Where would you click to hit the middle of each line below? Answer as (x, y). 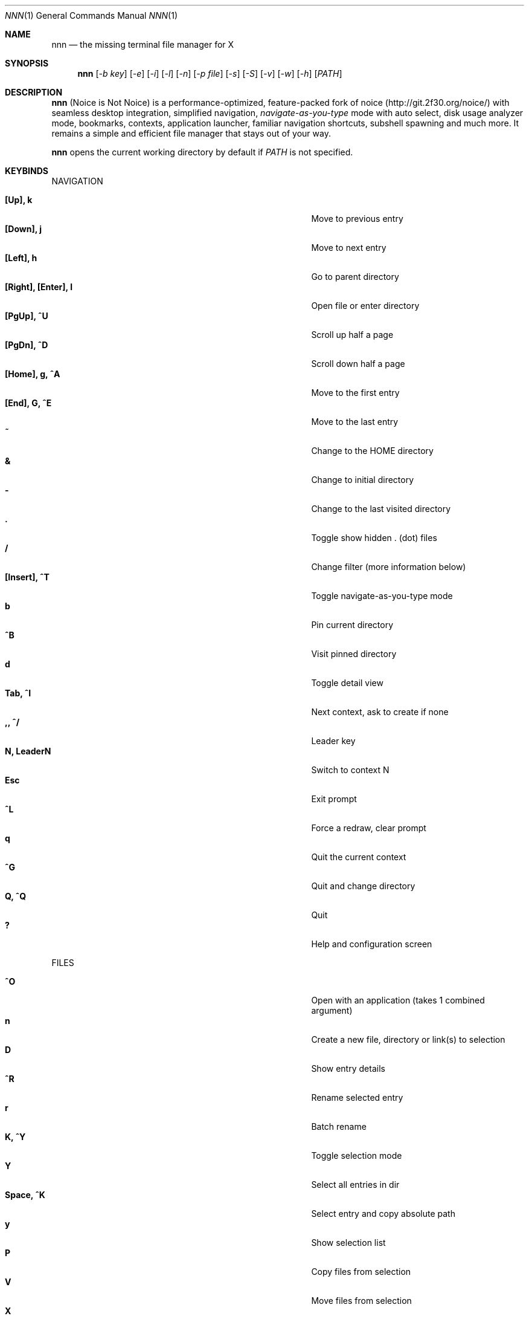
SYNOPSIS (27, 63)
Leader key (333, 741)
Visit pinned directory (354, 654)
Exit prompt (334, 799)
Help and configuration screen (372, 944)
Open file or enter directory (365, 306)
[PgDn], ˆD (27, 345)
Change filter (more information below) (389, 567)
